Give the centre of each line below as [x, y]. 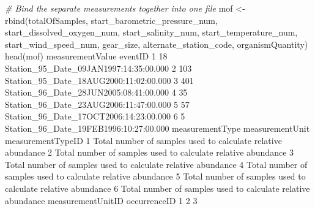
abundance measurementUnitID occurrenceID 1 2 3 [101, 200]
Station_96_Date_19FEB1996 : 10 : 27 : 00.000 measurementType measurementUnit [157, 128]
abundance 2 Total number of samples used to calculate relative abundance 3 [150, 152]
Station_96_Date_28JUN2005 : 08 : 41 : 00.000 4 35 [96, 92]
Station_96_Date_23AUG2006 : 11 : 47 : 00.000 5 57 [97, 104]
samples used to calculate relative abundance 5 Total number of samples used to [155, 176]
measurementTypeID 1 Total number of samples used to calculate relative [143, 140]
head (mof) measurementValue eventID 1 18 [86, 56]
